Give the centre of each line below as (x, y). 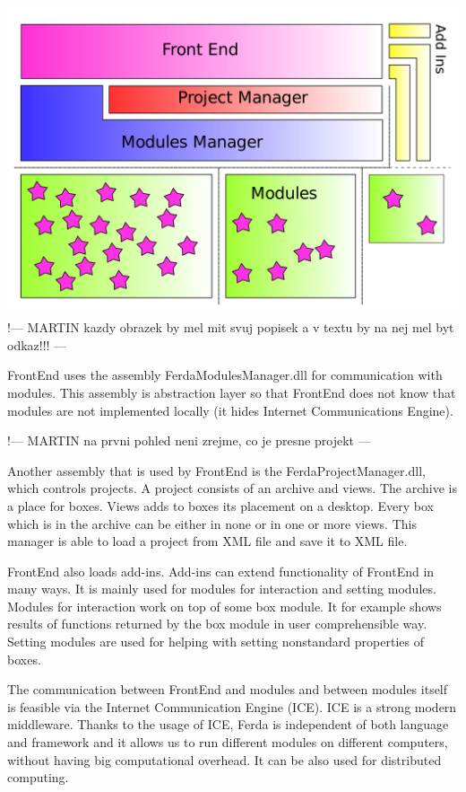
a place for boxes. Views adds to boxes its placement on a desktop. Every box (220, 505)
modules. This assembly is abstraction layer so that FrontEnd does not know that (232, 392)
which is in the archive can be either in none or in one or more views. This (212, 523)
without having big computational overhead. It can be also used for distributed (224, 759)
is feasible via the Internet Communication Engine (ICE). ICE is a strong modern (232, 706)
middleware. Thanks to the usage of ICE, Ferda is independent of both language (228, 724)
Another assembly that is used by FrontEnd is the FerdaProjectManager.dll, (216, 470)
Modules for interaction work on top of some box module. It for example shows (224, 606)
